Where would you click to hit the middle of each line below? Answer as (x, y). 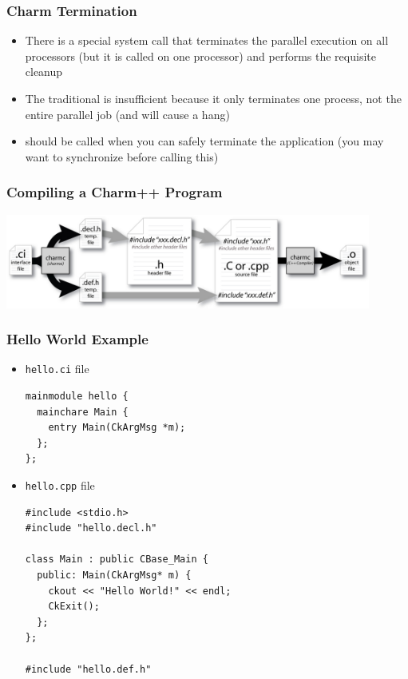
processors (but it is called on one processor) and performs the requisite (200, 56)
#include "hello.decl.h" (91, 528)
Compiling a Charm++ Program (115, 192)
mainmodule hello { (77, 396)
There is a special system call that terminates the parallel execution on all (207, 40)
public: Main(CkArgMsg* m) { (114, 575)
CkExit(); (74, 607)
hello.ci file (57, 369)
